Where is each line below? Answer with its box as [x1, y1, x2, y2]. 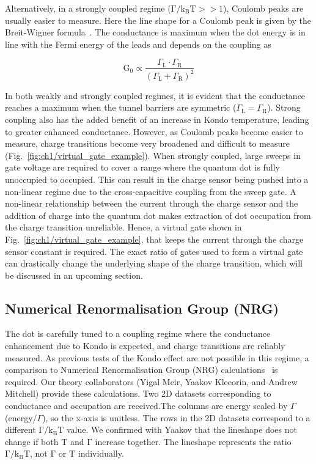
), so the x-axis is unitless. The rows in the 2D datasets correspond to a [42, 411, 310, 424]
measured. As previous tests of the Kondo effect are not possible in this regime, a [5, 351, 309, 364]
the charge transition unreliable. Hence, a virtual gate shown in [5, 221, 242, 234]
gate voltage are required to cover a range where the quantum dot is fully [5, 161, 280, 174]
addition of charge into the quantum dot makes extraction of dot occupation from [5, 208, 311, 221]
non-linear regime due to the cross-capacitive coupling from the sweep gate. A [5, 185, 296, 197]
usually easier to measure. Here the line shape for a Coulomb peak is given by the [5, 13, 312, 26]
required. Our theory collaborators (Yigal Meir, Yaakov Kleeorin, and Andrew [5, 375, 298, 388]
